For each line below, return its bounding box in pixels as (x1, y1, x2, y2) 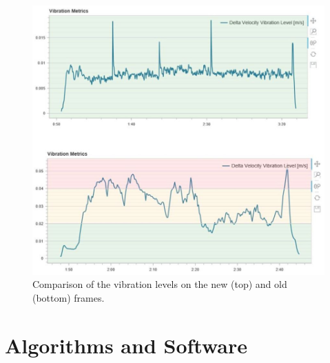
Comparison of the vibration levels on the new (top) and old (32, 277, 287, 291)
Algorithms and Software (5, 331, 247, 359)
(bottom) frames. (32, 290, 105, 304)
